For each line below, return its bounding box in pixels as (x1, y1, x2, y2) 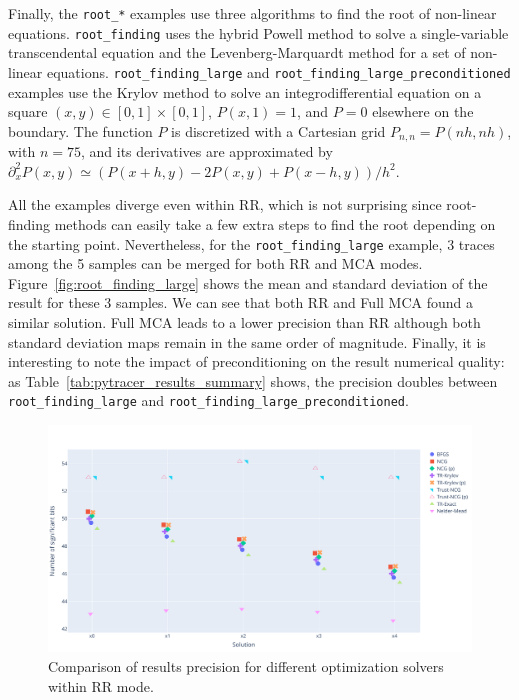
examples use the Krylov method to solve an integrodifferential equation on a (8, 81, 482, 102)
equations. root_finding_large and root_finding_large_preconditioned (46, 61, 511, 82)
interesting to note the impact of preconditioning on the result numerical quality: (8, 351, 505, 372)
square (8, 101, 48, 122)
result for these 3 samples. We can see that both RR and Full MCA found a (8, 292, 473, 313)
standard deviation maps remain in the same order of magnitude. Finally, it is (8, 331, 486, 352)
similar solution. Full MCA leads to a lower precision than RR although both (8, 312, 481, 333)
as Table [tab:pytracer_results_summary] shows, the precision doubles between (8, 370, 498, 391)
